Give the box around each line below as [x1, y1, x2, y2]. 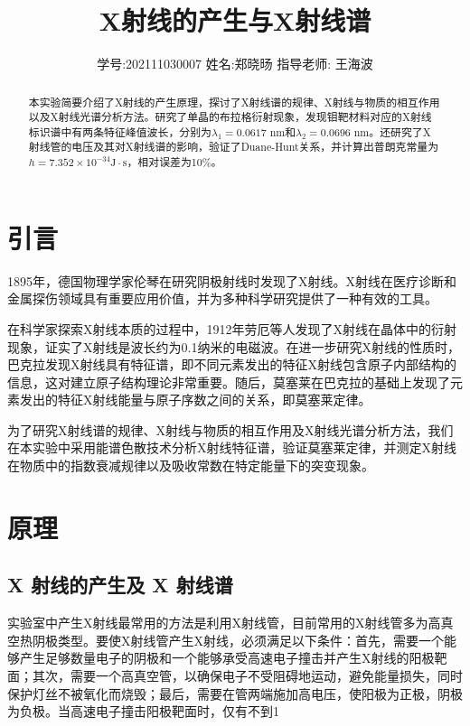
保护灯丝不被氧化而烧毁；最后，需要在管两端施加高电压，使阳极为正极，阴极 [7, 684, 463, 703]
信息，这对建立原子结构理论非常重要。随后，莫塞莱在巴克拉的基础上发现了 [7, 372, 450, 391]
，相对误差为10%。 [127, 154, 222, 170]
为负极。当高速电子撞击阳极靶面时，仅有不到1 [7, 702, 279, 721]
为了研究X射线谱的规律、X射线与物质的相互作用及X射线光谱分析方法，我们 [7, 420, 454, 439]
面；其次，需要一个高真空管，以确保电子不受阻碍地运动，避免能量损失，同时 [7, 666, 463, 685]
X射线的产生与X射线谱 [99, 2, 371, 39]
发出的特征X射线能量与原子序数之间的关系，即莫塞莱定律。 [19, 390, 371, 409]
